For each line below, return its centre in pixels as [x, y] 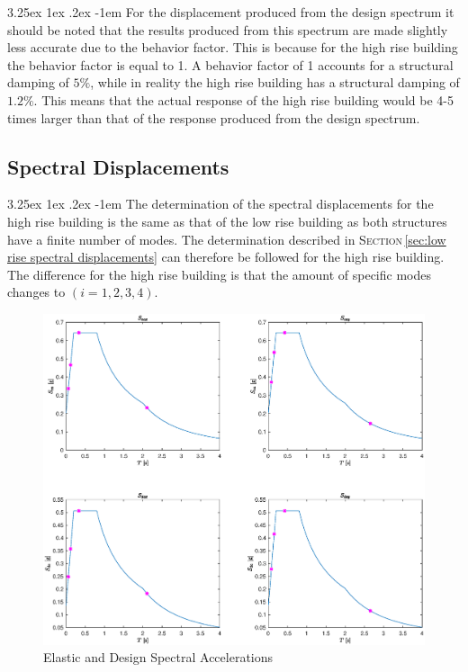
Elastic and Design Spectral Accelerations [158, 657]
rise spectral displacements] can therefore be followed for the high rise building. [226, 257]
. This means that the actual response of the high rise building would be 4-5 [243, 99]
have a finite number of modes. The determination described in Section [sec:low [227, 239]
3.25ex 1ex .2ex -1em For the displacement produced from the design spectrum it [231, 12]
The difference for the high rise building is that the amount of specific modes [219, 274]
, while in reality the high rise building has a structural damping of [275, 82]
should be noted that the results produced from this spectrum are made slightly [228, 29]
